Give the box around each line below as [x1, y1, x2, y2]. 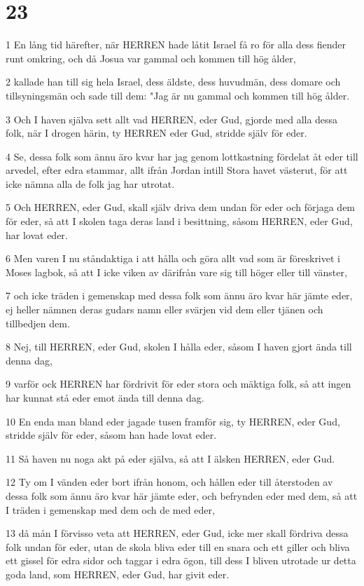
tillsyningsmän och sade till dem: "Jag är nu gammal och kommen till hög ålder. [6, 88, 350, 102]
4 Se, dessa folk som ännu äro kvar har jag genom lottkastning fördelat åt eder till [6, 149, 358, 163]
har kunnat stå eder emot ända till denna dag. [6, 390, 204, 404]
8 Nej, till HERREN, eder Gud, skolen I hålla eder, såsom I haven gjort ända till [6, 339, 352, 354]
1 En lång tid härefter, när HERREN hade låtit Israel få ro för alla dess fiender [6, 37, 346, 52]
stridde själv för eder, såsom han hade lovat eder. [6, 428, 217, 442]
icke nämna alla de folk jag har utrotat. [6, 176, 175, 191]
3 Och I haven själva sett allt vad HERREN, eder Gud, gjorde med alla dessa [6, 111, 338, 126]
